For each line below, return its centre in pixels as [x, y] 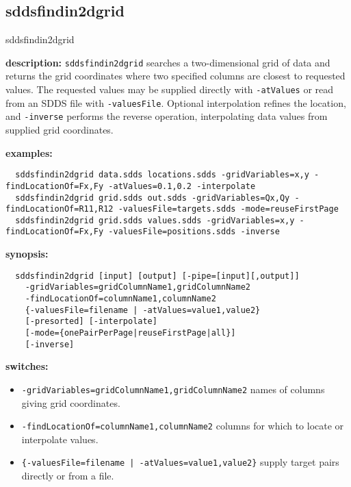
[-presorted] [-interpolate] [91, 322]
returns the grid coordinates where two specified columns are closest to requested [175, 76]
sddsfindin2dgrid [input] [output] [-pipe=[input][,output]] [157, 276]
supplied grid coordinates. [60, 130]
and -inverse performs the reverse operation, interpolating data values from [167, 116]
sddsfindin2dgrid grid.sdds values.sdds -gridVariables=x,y [155, 220]
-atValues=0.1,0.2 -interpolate [182, 186]
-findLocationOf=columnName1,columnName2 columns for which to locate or [183, 426]
